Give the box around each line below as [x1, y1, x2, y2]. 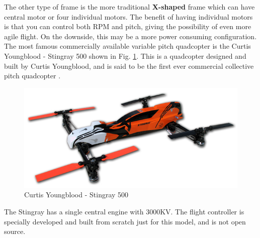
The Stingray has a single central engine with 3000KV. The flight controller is [4, 206, 244, 216]
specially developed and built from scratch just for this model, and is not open [4, 216, 246, 226]
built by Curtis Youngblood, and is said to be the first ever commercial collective [4, 60, 254, 71]
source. [4, 226, 26, 236]
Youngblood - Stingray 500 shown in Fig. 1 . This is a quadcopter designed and [4, 50, 246, 61]
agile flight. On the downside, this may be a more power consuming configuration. [4, 31, 257, 41]
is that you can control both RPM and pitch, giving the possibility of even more [4, 21, 251, 32]
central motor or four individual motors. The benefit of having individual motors [4, 11, 253, 22]
